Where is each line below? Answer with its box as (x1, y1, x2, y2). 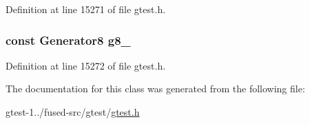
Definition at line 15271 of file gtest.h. (6, 2, 166, 16)
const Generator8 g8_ (6, 31, 131, 48)
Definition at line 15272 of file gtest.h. (6, 58, 166, 72)
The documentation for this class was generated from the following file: (6, 81, 305, 96)
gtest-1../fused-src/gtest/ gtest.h (6, 105, 140, 118)
